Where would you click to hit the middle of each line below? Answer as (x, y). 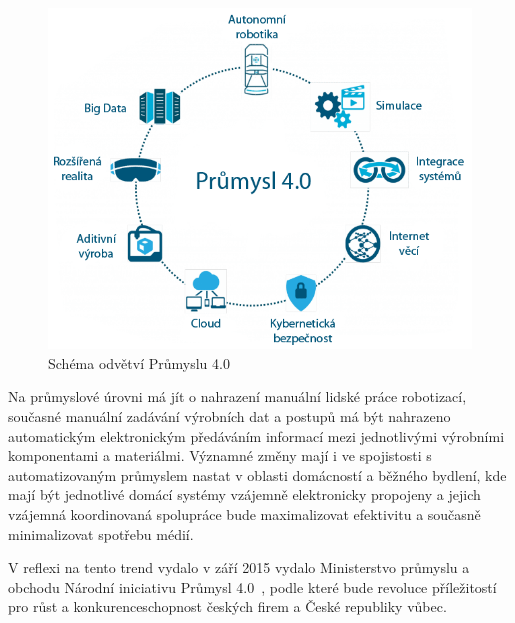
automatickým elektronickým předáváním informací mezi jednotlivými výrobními (256, 435)
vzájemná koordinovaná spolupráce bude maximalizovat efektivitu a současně (244, 513)
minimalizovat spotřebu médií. (101, 533)
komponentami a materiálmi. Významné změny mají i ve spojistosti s (220, 455)
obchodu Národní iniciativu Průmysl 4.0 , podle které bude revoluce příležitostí (252, 586)
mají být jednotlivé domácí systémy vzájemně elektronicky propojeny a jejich (244, 494)
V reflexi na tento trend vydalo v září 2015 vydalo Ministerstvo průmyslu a (239, 567)
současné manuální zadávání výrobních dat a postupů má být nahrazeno (229, 416)
